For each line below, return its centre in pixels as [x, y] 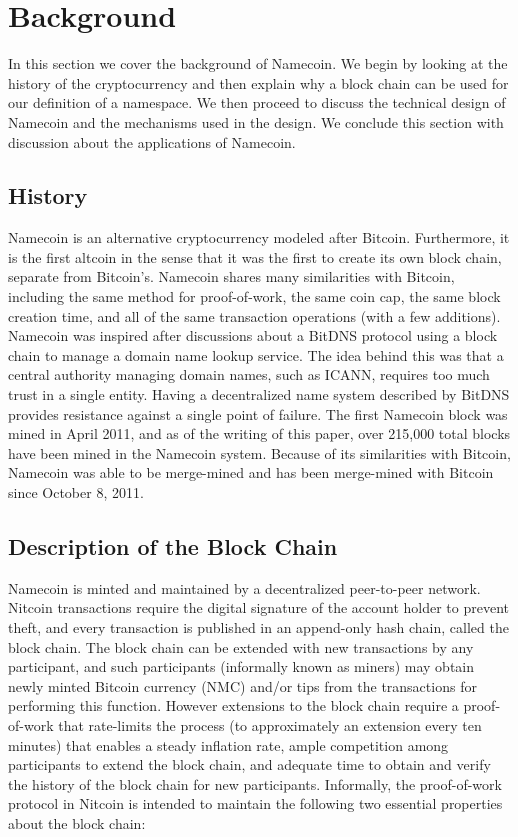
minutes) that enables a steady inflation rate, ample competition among [228, 744]
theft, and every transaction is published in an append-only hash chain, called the [258, 627]
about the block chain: [77, 822]
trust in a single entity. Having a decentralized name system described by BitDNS [259, 394]
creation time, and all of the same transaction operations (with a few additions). [254, 315]
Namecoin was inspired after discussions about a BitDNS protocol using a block [253, 335]
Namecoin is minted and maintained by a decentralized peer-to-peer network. [244, 587]
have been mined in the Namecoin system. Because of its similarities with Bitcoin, [259, 452]
